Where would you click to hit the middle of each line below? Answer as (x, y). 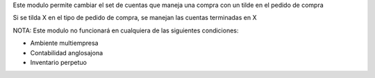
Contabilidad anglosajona (67, 52)
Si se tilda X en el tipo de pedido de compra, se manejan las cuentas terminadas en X (135, 18)
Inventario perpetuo (58, 62)
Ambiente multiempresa (64, 43)
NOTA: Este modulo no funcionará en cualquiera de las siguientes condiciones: (126, 30)
